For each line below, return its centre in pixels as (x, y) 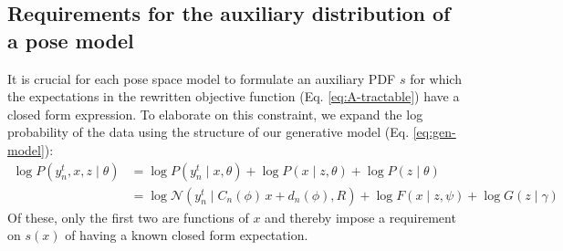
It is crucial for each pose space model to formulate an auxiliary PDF (202, 78)
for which (436, 78)
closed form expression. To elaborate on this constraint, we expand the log (215, 114)
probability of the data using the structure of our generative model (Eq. (209, 132)
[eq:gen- (434, 132)
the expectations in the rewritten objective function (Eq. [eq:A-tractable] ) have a (234, 96)
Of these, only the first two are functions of (128, 217)
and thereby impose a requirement (360, 217)
